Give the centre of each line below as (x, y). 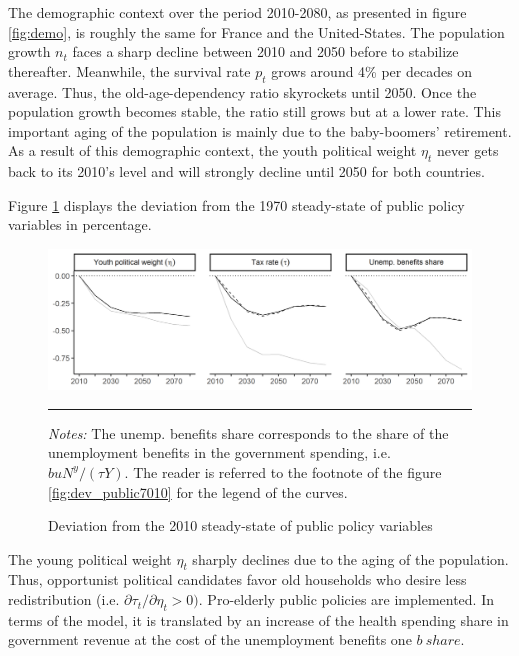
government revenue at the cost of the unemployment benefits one (210, 639)
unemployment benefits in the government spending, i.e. (219, 452)
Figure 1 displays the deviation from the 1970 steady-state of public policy (236, 204)
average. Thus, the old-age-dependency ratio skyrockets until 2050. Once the (242, 91)
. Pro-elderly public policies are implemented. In (346, 599)
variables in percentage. (80, 224)
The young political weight (90, 558)
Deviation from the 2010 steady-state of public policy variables (240, 525)
